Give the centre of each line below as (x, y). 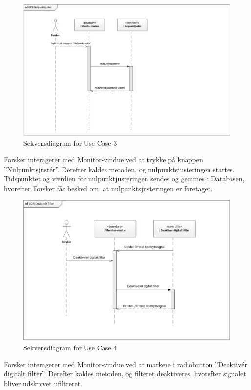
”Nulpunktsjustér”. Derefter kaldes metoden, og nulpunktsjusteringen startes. (119, 169)
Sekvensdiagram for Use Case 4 (70, 347)
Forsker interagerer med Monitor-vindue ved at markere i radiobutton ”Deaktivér (125, 364)
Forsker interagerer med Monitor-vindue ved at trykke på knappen (104, 159)
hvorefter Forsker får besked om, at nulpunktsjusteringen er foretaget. (108, 188)
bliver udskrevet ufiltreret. (43, 383)
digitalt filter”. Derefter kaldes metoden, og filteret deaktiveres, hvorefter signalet (125, 374)
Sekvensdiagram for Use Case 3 (70, 143)
